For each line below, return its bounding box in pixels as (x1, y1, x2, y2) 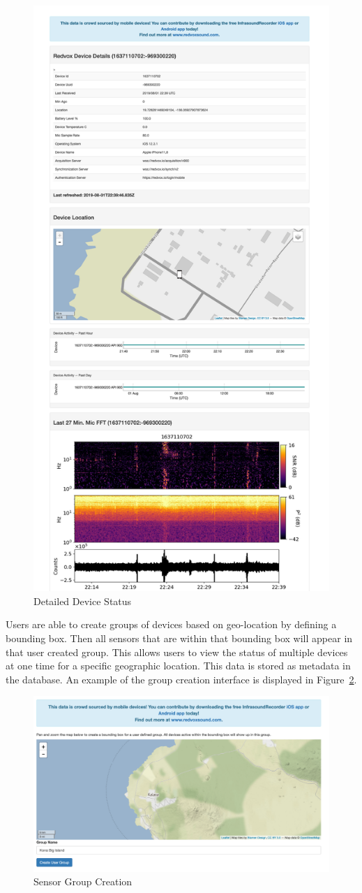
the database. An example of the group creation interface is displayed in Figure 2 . (6, 671, 357, 686)
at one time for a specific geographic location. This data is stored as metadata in (6, 658, 351, 673)
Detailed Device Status (33, 593, 132, 608)
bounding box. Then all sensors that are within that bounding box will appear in (6, 630, 353, 645)
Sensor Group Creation (33, 874, 133, 889)
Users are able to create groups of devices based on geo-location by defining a (6, 617, 337, 632)
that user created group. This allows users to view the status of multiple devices (6, 644, 348, 659)
